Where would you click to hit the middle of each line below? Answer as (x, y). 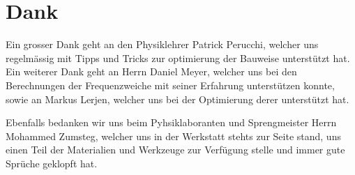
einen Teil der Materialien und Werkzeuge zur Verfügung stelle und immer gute (175, 150)
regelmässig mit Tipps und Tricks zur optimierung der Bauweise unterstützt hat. (178, 58)
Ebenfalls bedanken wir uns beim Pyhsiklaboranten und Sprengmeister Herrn (171, 122)
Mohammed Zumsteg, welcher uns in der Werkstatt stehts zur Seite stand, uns (173, 136)
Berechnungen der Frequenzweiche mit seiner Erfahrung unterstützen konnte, (170, 85)
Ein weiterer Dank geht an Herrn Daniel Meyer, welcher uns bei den (151, 71)
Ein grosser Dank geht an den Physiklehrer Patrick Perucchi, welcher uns (162, 44)
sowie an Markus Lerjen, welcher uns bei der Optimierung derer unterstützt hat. (177, 99)
